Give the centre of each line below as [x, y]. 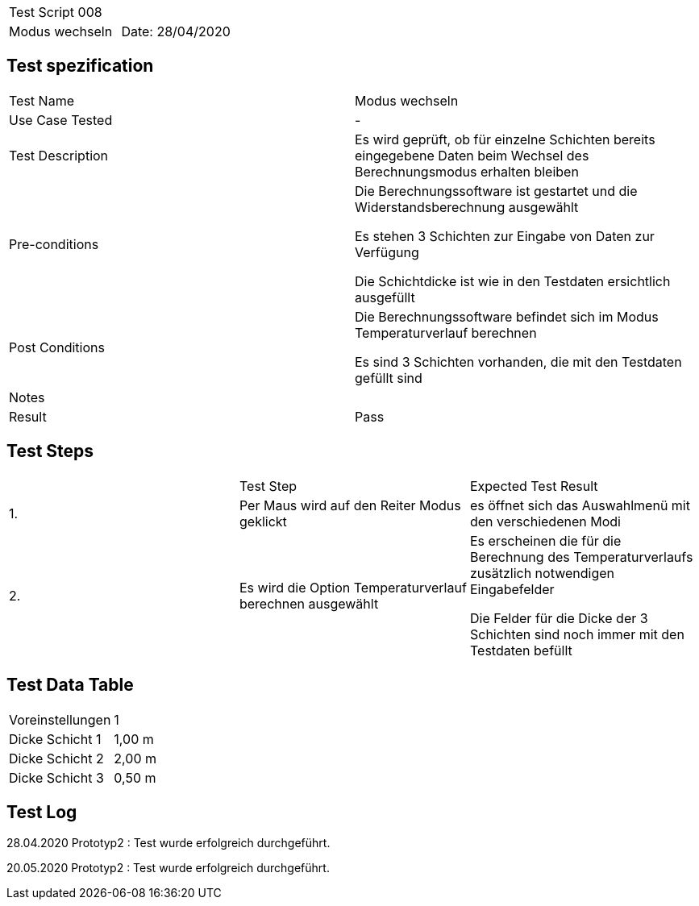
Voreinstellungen [60, 719]
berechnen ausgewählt [309, 603]
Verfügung [387, 252]
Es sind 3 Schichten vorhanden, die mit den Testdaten [518, 362]
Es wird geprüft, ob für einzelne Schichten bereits [505, 139]
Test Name [42, 100]
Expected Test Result [534, 486]
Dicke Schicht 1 [55, 739]
